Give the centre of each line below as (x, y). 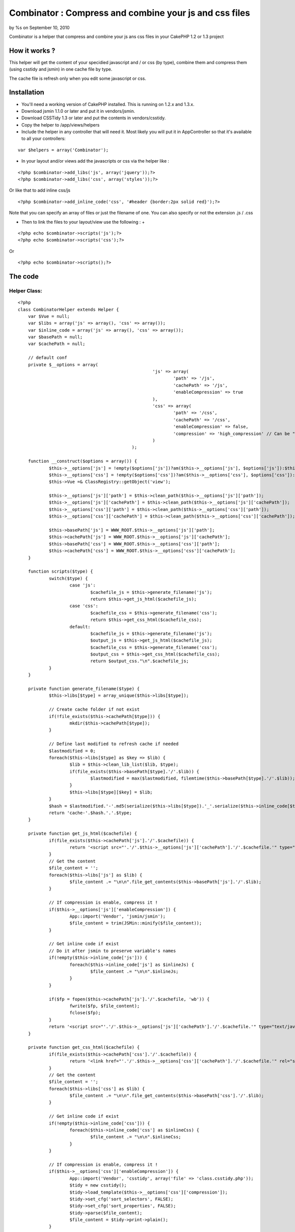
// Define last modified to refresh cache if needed (114, 744)
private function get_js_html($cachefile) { (82, 834)
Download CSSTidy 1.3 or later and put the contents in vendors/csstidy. (94, 118)
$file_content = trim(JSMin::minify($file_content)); (136, 923)
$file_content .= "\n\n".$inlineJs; (134, 972)
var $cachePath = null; (57, 344)
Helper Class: (26, 291)
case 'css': (84, 606)
